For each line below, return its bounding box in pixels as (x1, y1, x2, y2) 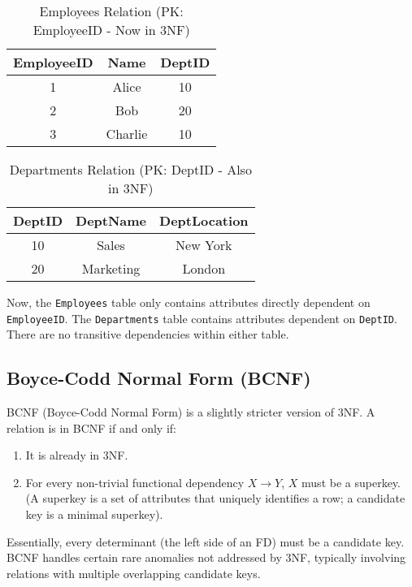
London (182, 259, 226, 278)
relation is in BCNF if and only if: (7, 419, 176, 436)
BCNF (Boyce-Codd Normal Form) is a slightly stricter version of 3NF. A (7, 404, 375, 421)
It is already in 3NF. (25, 447, 128, 464)
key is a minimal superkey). (25, 506, 163, 523)
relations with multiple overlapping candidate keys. (7, 564, 261, 581)
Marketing (81, 259, 141, 278)
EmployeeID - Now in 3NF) (33, 20, 190, 39)
